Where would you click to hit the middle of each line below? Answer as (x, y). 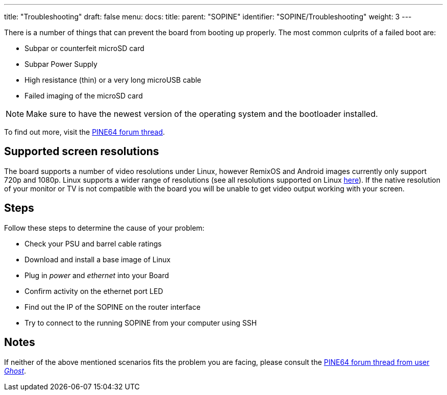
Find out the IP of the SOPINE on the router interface (113, 307)
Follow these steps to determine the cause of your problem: (104, 228)
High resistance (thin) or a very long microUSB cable (113, 80)
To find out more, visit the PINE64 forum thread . (85, 132)
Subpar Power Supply (61, 64)
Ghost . (15, 371)
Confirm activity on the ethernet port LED (94, 291)
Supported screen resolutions (82, 152)
